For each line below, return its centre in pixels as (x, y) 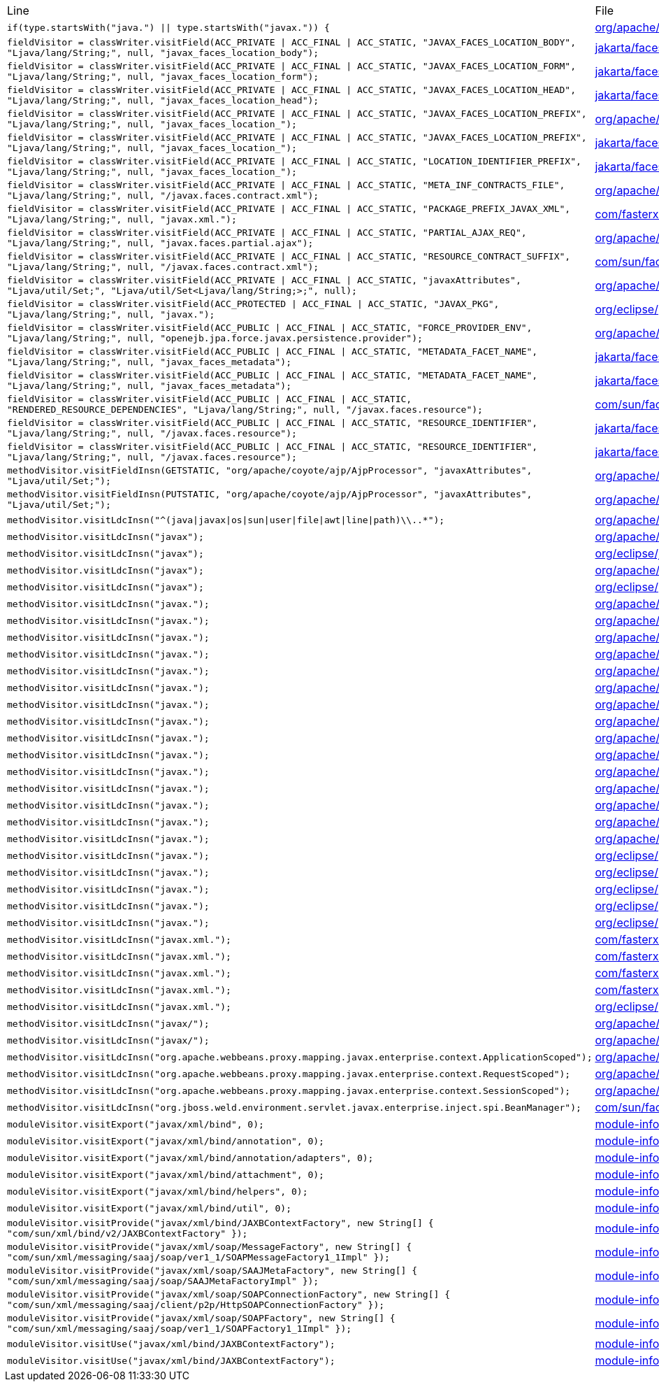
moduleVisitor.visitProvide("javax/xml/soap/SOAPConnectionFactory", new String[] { (229, 1294)
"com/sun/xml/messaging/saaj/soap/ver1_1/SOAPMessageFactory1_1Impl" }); (198, 1257)
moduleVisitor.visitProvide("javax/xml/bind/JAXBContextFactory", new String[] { (220, 1223)
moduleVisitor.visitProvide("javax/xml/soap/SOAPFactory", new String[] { (201, 1318)
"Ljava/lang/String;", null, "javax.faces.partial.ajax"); (160, 243)
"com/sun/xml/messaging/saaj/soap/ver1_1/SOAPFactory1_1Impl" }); (180, 1329)
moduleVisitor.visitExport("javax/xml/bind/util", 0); (149, 1208)
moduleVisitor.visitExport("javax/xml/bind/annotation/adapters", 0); (190, 1158)
